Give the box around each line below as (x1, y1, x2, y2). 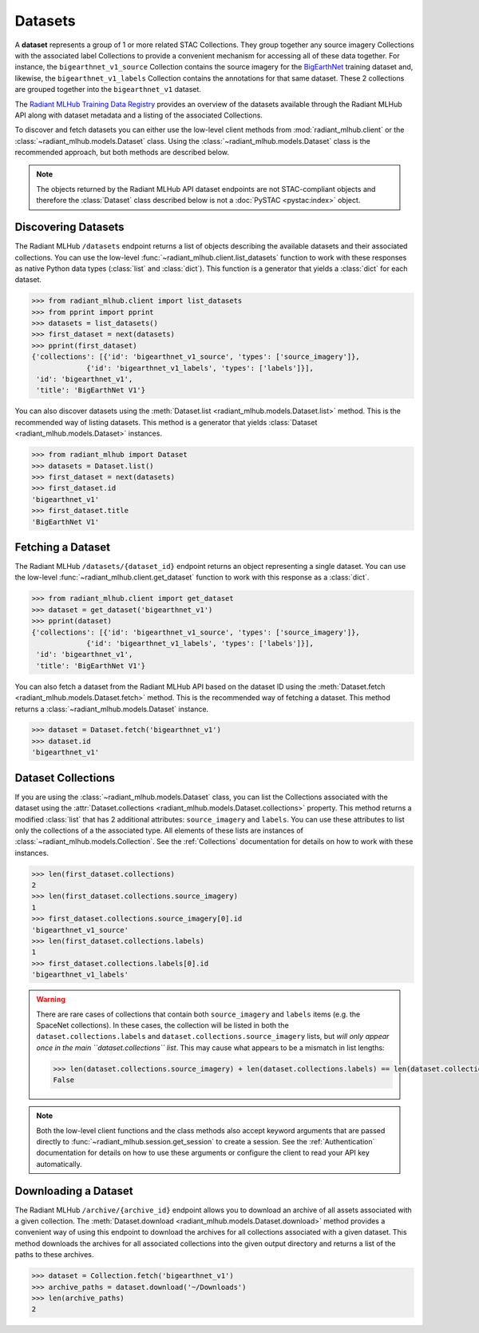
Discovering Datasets (14, 221, 125, 234)
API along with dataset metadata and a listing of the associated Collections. (14, 110, 263, 120)
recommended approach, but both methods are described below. (14, 148, 230, 157)
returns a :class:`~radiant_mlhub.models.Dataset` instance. (14, 704, 209, 714)
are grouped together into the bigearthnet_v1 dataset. (14, 85, 201, 94)
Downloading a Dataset (14, 1184, 133, 1198)
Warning (36, 995, 65, 1005)
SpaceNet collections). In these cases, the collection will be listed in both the (36, 1020, 289, 1030)
